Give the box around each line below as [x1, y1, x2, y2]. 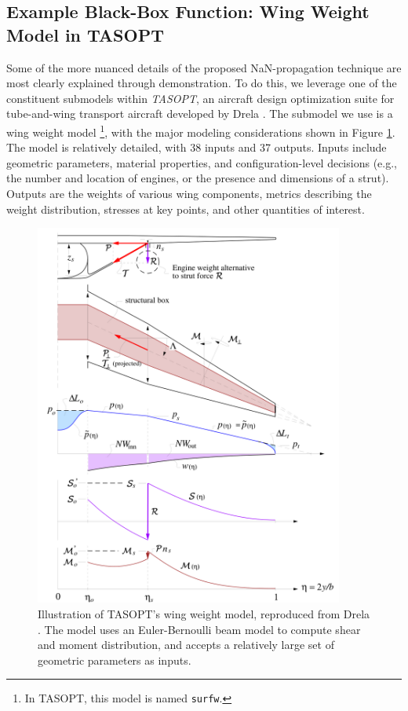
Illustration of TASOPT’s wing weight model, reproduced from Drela [38, 605, 370, 621]
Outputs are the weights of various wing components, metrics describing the [6, 185, 372, 201]
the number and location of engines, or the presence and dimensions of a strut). [6, 170, 389, 186]
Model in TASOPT [6, 22, 164, 46]
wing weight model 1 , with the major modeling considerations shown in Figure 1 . [6, 121, 395, 140]
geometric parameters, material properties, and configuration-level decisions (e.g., [6, 154, 397, 170]
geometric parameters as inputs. [38, 651, 191, 668]
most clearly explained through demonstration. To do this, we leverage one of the [6, 75, 397, 91]
